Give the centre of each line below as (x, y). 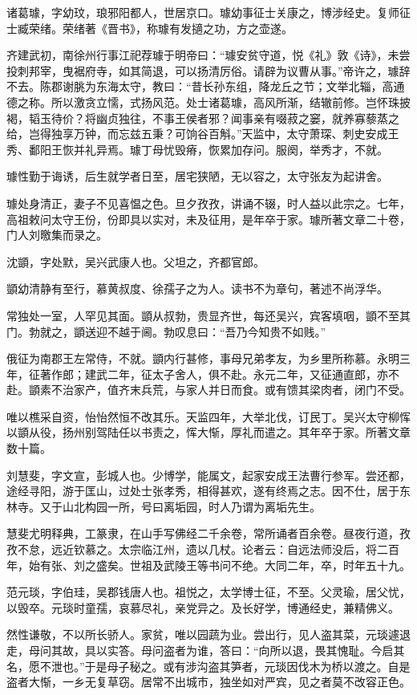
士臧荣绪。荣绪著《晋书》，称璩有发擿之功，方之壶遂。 (150, 28)
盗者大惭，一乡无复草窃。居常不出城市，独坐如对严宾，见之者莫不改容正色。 (208, 682)
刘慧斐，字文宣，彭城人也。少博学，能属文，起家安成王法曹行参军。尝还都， (208, 475)
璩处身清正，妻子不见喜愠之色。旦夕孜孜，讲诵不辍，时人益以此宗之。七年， (208, 203)
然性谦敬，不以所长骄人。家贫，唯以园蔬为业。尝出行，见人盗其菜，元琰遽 (203, 634)
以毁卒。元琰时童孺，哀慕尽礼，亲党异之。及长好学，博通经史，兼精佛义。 (203, 607)
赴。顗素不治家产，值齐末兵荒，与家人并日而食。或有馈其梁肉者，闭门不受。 (208, 390)
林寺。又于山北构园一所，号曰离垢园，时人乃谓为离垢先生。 (164, 506)
